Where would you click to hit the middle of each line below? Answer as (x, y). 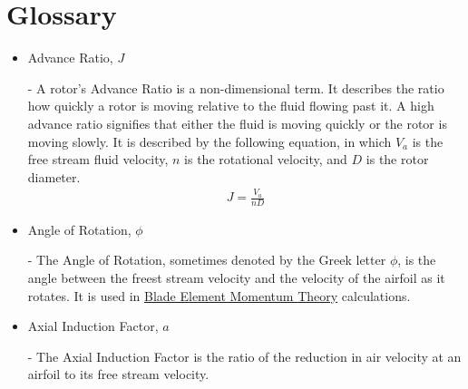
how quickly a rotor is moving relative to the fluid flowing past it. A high (231, 106)
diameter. (54, 176)
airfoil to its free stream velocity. (118, 374)
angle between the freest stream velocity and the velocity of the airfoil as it (236, 278)
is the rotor (397, 159)
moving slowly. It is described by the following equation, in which (210, 141)
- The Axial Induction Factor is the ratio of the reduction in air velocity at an (244, 356)
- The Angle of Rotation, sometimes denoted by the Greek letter (207, 260)
